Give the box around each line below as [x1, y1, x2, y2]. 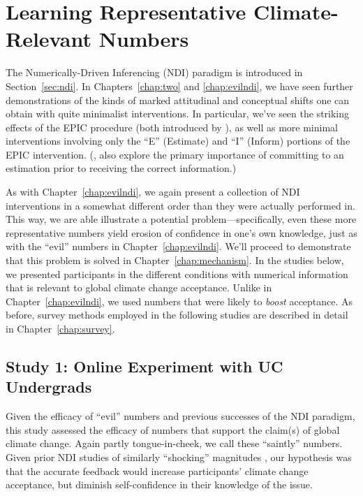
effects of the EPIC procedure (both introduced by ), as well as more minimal [6, 119, 338, 134]
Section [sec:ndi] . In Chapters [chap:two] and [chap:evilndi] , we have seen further [6, 78, 353, 93]
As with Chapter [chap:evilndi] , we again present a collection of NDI [6, 184, 300, 199]
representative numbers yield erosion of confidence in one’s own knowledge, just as [6, 225, 357, 240]
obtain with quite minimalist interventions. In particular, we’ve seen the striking [6, 106, 350, 121]
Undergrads [6, 376, 92, 397]
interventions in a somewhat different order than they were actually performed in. [6, 198, 355, 212]
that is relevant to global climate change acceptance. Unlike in [6, 280, 272, 295]
